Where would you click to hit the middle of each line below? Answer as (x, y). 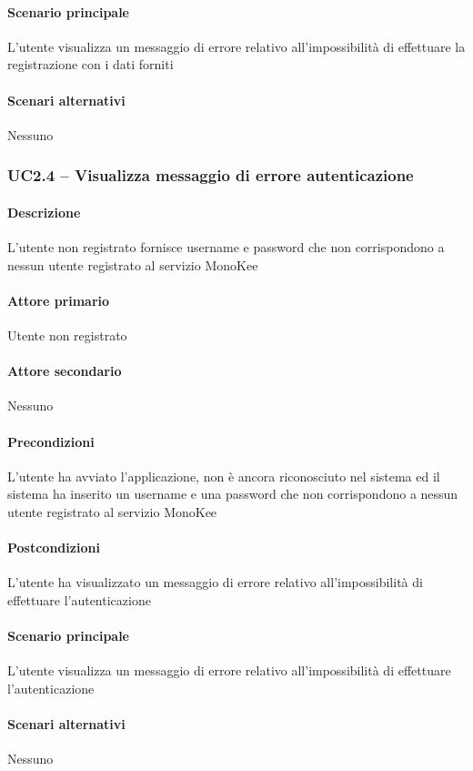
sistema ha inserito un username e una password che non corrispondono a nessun (233, 494)
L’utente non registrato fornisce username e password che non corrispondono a (226, 247)
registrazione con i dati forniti (91, 64)
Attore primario (59, 300)
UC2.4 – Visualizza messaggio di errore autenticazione (211, 175)
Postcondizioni (54, 548)
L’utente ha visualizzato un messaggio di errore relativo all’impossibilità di (215, 582)
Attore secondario (65, 371)
